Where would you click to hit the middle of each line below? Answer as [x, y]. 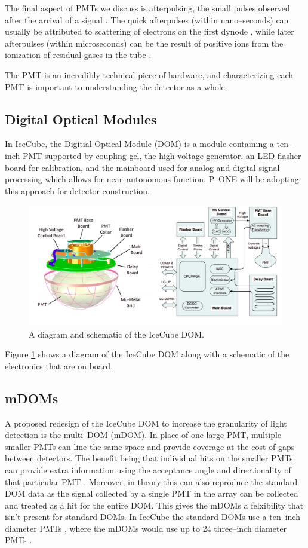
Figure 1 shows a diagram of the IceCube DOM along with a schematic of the [147, 354]
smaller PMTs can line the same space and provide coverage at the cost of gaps [150, 446]
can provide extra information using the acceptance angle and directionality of [148, 469]
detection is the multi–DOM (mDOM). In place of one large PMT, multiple [143, 435]
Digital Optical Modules [81, 119]
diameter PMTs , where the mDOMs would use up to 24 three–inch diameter [146, 528]
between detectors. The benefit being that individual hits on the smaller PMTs [149, 458]
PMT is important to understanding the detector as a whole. [116, 86]
